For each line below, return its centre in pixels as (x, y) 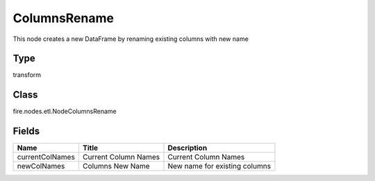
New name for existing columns (219, 166)
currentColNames (46, 157)
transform (27, 75)
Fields (26, 131)
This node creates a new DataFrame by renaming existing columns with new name (131, 39)
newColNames (41, 166)
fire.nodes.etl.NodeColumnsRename (65, 112)
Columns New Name (116, 166)
